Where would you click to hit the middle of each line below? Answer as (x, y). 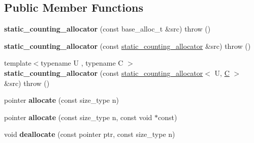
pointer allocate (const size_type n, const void (78, 117)
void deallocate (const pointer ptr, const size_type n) (90, 134)
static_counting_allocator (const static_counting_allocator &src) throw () (128, 46)
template (18, 63)
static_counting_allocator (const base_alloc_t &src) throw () (107, 29)
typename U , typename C (82, 63)
